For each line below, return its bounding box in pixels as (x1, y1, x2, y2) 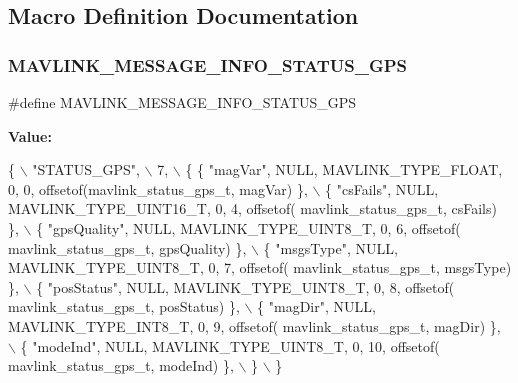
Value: (8, 125, 52, 146)
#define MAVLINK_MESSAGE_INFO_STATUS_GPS (8, 92, 357, 112)
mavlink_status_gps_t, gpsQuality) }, (8, 237, 247, 258)
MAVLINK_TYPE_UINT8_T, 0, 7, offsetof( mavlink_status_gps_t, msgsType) (8, 257, 512, 278)
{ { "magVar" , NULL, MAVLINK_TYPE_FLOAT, (185, 159, 503, 180)
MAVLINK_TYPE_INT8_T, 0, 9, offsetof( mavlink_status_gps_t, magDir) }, (8, 315, 501, 336)
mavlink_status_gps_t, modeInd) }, (8, 355, 234, 376)
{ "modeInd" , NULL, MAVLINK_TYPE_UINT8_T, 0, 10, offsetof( (20, 335, 440, 356)
